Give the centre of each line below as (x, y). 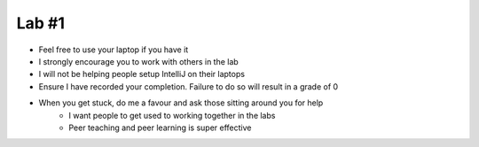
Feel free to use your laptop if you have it (114, 50)
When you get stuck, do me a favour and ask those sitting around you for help (181, 103)
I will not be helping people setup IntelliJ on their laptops (142, 74)
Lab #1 (41, 23)
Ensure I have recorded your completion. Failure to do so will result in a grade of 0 (188, 86)
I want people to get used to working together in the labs (172, 115)
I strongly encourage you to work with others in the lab (138, 61)
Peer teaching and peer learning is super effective (160, 128)
